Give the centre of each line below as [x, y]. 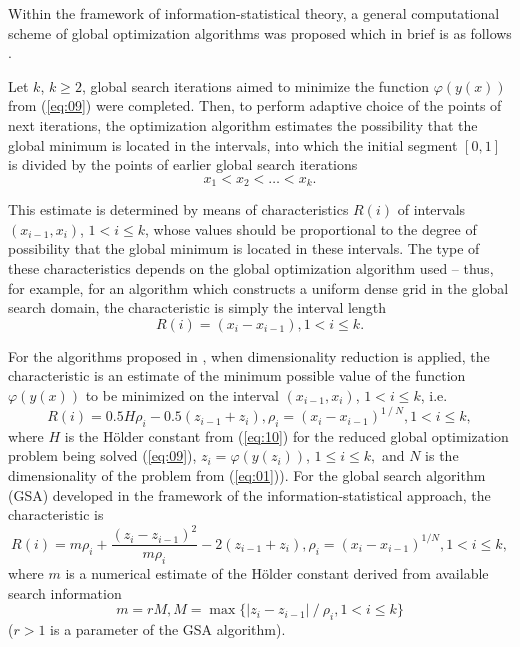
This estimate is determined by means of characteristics [178, 209]
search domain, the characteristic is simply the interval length [197, 307]
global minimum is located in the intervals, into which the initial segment [233, 144]
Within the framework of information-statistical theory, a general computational [254, 13]
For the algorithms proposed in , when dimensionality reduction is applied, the [249, 355]
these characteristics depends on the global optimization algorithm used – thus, [251, 267]
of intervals [431, 209]
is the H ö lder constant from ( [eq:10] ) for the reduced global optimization [286, 435]
